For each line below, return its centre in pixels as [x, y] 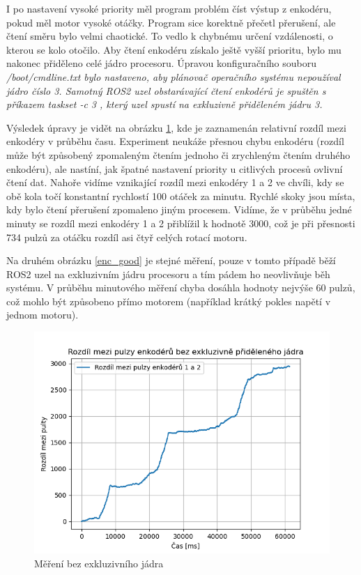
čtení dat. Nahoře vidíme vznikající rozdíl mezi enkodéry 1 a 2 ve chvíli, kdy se [175, 182]
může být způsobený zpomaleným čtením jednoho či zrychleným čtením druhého [178, 154]
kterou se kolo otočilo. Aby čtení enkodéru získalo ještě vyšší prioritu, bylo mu [174, 49]
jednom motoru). [43, 315]
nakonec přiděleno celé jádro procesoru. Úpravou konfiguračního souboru [161, 63]
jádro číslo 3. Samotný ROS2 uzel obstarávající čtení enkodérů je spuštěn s [166, 90]
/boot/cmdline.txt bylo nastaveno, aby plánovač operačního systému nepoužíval [174, 76]
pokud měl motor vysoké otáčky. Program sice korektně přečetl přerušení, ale [171, 22]
